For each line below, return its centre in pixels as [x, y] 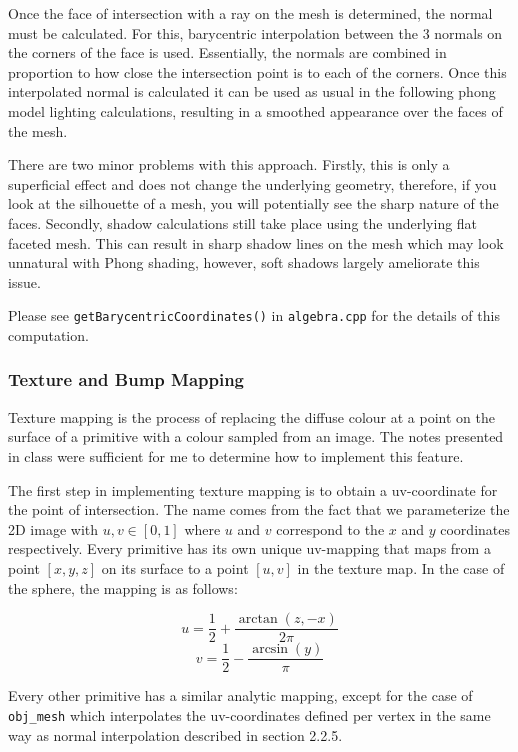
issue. [24, 281]
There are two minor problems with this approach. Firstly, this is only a [229, 164]
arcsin [270, 649]
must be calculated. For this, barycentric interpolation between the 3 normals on [255, 32]
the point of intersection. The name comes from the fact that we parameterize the [259, 509]
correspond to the [330, 528]
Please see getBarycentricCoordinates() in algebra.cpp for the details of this [254, 315]
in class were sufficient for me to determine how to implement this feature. [236, 455]
